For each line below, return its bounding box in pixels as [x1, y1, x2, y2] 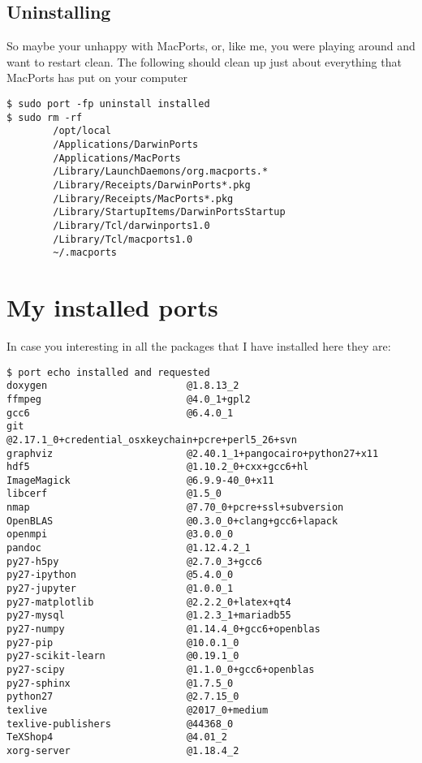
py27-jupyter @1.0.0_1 [6, 583, 234, 595]
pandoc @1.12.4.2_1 [6, 542, 251, 554]
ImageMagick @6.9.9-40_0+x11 [6, 474, 274, 486]
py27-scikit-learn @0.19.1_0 [6, 650, 239, 662]
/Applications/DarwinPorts [53, 138, 199, 150]
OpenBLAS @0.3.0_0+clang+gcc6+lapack [6, 515, 338, 527]
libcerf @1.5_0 [6, 488, 222, 500]
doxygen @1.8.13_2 [6, 380, 239, 392]
